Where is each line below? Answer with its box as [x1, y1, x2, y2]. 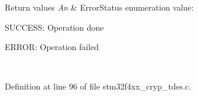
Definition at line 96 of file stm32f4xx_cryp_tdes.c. [5, 80, 191, 92]
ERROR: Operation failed [5, 41, 99, 53]
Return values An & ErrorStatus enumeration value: [5, 1, 194, 13]
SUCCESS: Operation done [5, 21, 104, 33]
